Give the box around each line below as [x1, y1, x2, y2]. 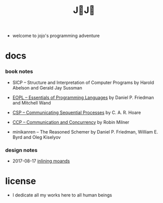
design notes [5, 146, 38, 153]
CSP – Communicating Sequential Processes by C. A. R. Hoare [12, 109, 141, 115]
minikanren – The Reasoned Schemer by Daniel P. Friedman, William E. [12, 128, 158, 134]
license [5, 175, 36, 187]
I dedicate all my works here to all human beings [12, 192, 112, 198]
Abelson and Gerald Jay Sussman [12, 84, 82, 90]
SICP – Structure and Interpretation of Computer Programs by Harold [12, 79, 154, 85]
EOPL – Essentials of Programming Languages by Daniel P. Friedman [12, 94, 154, 100]
